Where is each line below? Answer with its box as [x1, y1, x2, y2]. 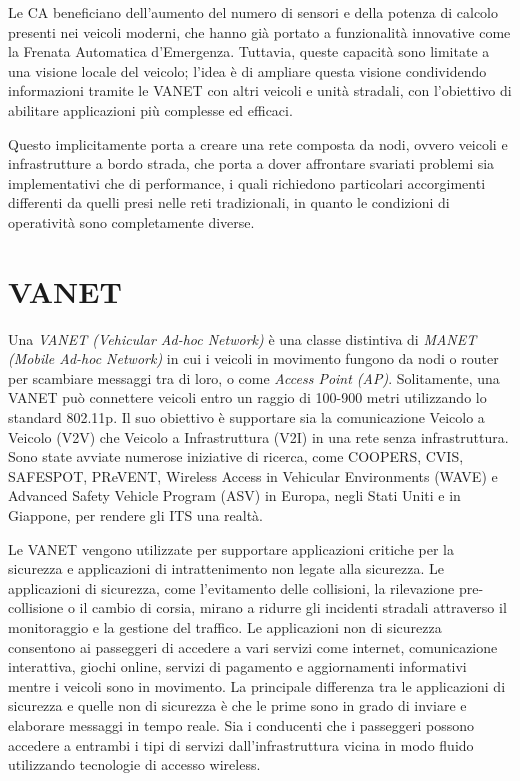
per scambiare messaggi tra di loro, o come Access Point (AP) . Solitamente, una [8, 367, 500, 388]
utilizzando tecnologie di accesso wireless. [8, 754, 261, 775]
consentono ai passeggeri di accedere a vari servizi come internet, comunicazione [8, 636, 498, 657]
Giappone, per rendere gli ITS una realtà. [8, 505, 264, 525]
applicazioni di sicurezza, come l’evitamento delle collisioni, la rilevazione [8, 577, 455, 598]
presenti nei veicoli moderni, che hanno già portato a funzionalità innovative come [8, 21, 511, 42]
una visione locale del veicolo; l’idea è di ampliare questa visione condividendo [8, 60, 487, 81]
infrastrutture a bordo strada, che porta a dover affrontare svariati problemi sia [8, 153, 495, 174]
